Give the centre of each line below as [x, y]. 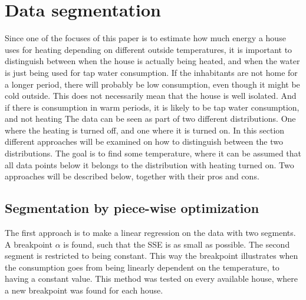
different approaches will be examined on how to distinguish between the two [144, 141]
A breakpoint [29, 244]
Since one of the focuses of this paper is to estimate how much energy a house [145, 38]
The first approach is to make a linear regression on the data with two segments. [150, 233]
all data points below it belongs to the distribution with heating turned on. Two [149, 164]
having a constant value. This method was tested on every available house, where [152, 279]
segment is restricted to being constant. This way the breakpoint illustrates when [152, 256]
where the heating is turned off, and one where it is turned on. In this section [145, 130]
